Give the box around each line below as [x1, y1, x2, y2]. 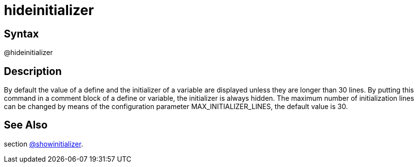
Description [4, 65, 62, 77]
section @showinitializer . [4, 139, 83, 148]
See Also [4, 119, 48, 131]
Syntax [4, 27, 39, 40]
